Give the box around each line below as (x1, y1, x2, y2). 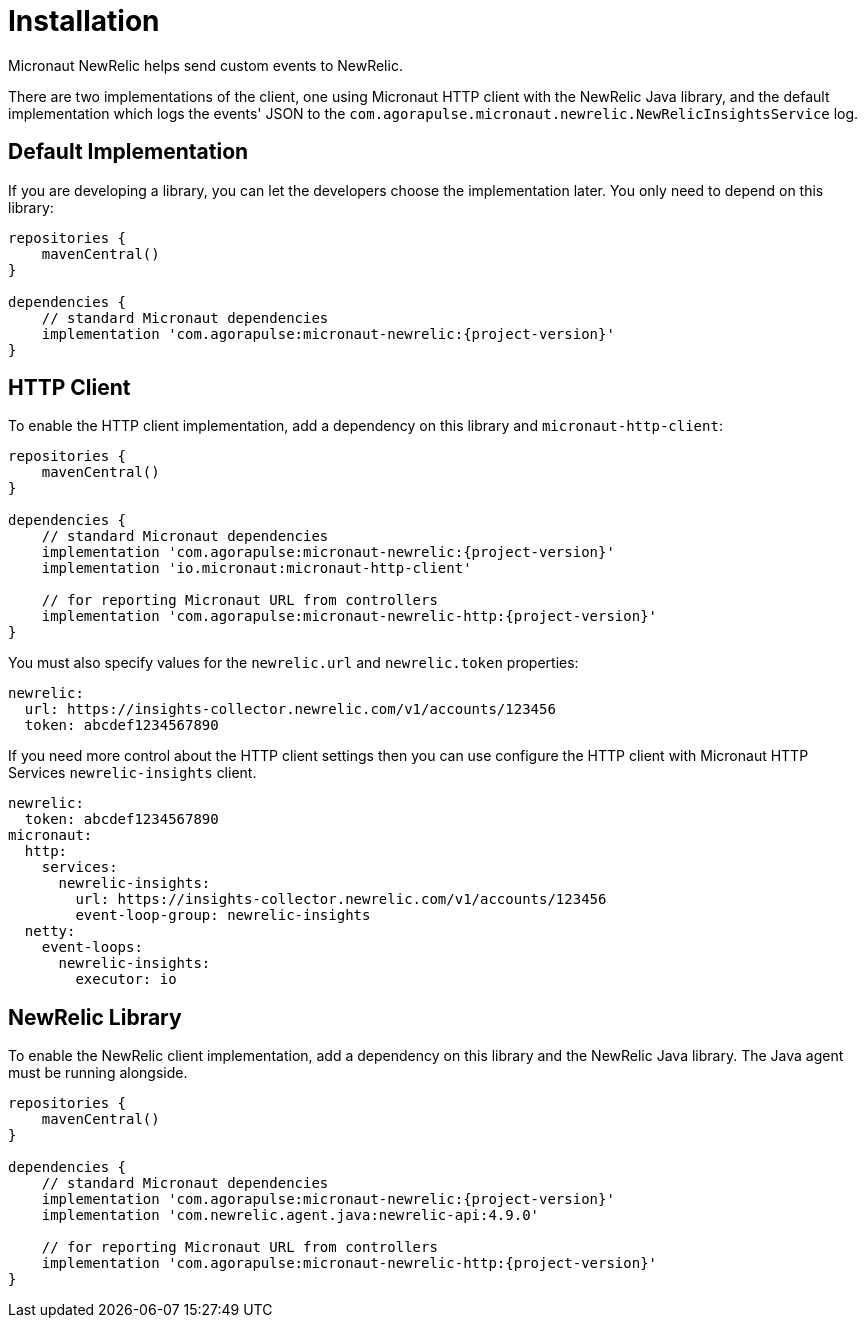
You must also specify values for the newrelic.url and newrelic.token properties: (8, 654, 579, 672)
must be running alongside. (8, 1064, 188, 1082)
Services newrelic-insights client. (8, 764, 257, 782)
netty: (24, 923, 76, 940)
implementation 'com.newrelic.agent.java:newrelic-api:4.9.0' (41, 1207, 540, 1224)
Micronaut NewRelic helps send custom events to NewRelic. (8, 56, 403, 74)
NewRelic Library (8, 1004, 182, 1030)
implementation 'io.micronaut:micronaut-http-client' (41, 560, 472, 577)
